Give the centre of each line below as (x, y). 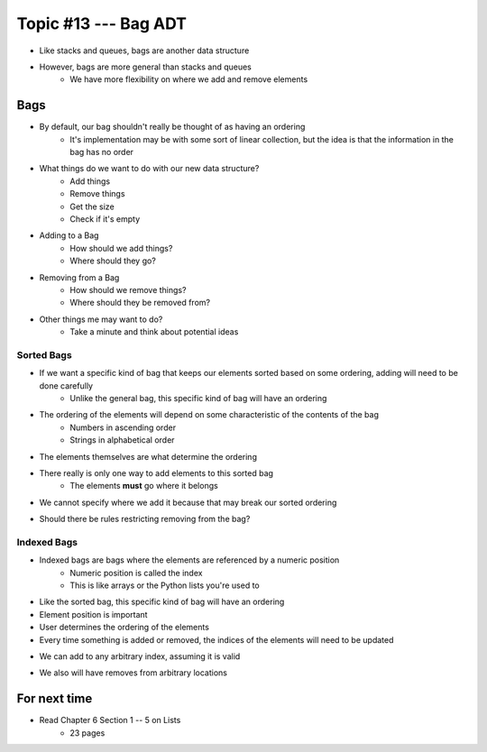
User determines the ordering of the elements (124, 628)
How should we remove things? (128, 289)
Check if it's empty (105, 219)
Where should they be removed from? (140, 303)
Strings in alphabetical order (122, 440)
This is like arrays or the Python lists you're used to (165, 585)
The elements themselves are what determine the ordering (148, 456)
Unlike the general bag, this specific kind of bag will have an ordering (198, 399)
